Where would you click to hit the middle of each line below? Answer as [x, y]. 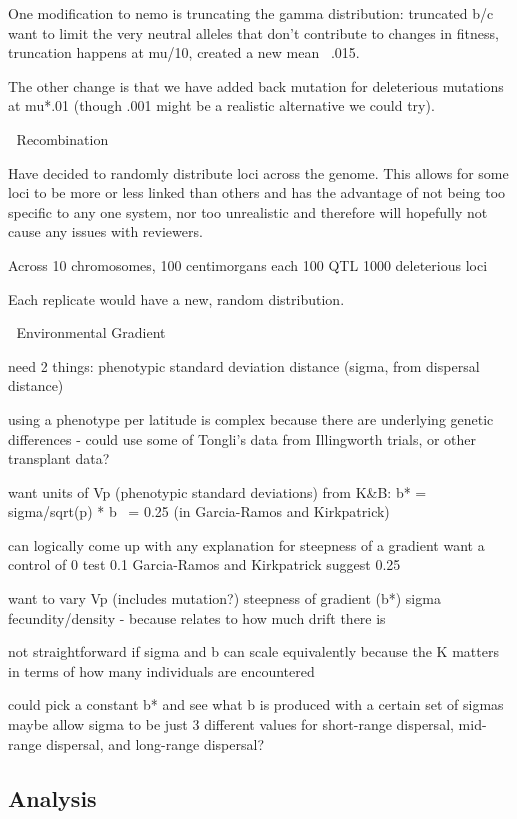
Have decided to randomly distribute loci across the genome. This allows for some [258, 172]
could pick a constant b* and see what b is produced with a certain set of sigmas [256, 704]
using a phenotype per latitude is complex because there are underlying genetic [251, 418]
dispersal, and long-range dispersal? [155, 743]
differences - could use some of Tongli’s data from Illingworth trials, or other [242, 438]
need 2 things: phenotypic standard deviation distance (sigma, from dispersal [244, 365]
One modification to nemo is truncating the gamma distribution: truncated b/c [251, 13]
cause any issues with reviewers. [105, 231]
